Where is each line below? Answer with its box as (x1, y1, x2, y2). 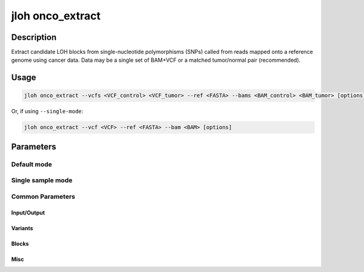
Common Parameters (11, 192, 75, 201)
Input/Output (11, 209, 45, 216)
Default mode (11, 160, 52, 168)
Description (11, 32, 57, 42)
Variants (11, 224, 33, 231)
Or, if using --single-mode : (11, 108, 84, 115)
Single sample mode (11, 176, 73, 185)
